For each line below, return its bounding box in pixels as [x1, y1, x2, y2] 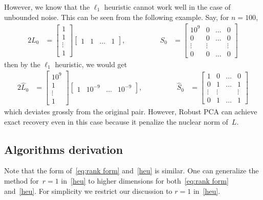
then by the [4, 58, 40, 69]
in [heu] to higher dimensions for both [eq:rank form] [61, 175, 229, 186]
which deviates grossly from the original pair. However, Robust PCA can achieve [4, 106, 257, 117]
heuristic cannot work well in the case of [104, 2, 231, 12]
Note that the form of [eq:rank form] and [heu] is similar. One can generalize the [4, 165, 259, 176]
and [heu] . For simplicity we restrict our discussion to [4, 185, 172, 196]
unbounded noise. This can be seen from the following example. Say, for [4, 11, 229, 22]
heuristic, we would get [55, 58, 127, 69]
